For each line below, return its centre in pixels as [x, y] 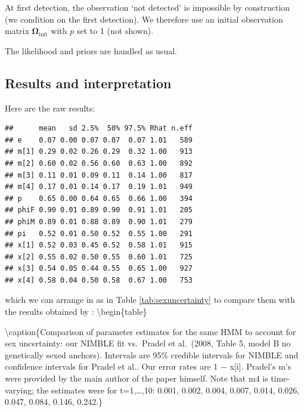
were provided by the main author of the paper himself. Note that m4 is [137, 378]
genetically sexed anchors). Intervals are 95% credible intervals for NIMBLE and [152, 354]
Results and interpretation [88, 83]
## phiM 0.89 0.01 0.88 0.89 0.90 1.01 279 [99, 222]
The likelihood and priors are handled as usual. [91, 50]
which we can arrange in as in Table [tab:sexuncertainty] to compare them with [150, 300]
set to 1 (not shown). [115, 31]
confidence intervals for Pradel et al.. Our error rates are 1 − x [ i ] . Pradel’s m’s [148, 366]
